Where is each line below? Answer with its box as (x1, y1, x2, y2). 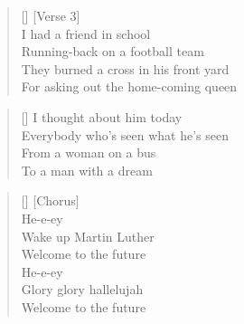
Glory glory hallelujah (21, 280, 144, 299)
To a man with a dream (21, 160, 153, 179)
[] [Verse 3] (21, 6, 80, 24)
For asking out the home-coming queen (21, 77, 238, 96)
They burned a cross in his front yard (21, 59, 230, 78)
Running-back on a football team (21, 42, 204, 61)
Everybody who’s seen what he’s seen (21, 125, 229, 144)
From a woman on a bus (21, 143, 156, 162)
